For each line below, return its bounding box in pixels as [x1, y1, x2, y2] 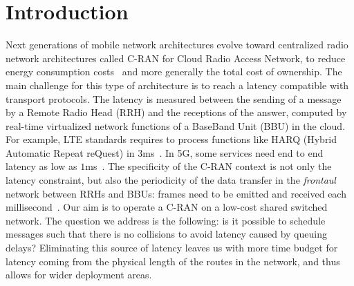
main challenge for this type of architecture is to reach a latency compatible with [6, 77, 349, 92]
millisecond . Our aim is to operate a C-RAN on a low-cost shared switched [6, 200, 328, 214]
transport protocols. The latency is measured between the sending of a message [6, 91, 342, 106]
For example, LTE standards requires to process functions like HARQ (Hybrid [6, 132, 337, 146]
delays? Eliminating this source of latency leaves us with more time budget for [6, 240, 338, 255]
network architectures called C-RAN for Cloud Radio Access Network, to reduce [6, 50, 346, 65]
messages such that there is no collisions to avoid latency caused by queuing [6, 227, 327, 241]
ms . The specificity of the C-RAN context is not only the [85, 159, 332, 173]
